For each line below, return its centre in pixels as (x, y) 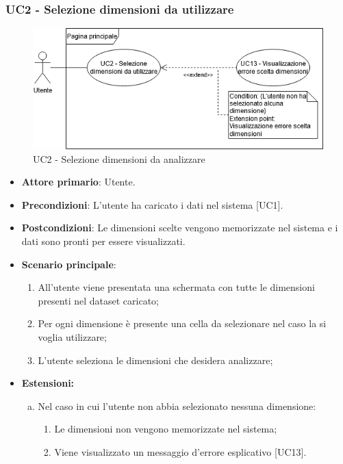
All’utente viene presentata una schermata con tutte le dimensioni (176, 287)
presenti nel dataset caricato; (98, 300)
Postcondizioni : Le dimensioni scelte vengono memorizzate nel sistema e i (180, 228)
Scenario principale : (69, 264)
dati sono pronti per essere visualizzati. (103, 241)
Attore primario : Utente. (78, 182)
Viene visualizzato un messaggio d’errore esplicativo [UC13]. (180, 451)
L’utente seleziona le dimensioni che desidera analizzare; (155, 360)
